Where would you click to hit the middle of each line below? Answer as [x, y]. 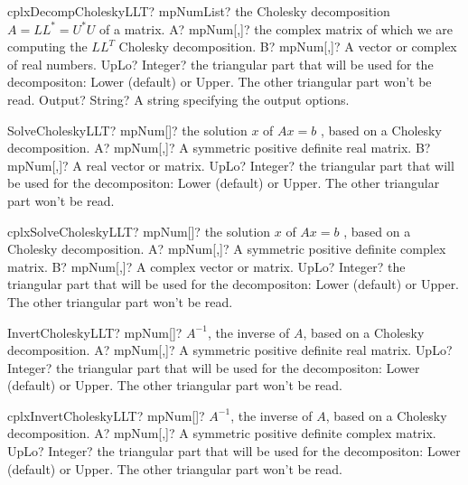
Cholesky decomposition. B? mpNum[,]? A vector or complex [288, 47]
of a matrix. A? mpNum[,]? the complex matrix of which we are [276, 28]
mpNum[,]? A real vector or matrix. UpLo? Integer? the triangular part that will [231, 165]
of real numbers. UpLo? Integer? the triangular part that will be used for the [220, 64]
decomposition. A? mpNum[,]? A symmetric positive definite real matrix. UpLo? [230, 350]
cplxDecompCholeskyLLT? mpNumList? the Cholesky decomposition [199, 11]
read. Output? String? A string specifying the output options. [178, 99]
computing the [47, 47]
